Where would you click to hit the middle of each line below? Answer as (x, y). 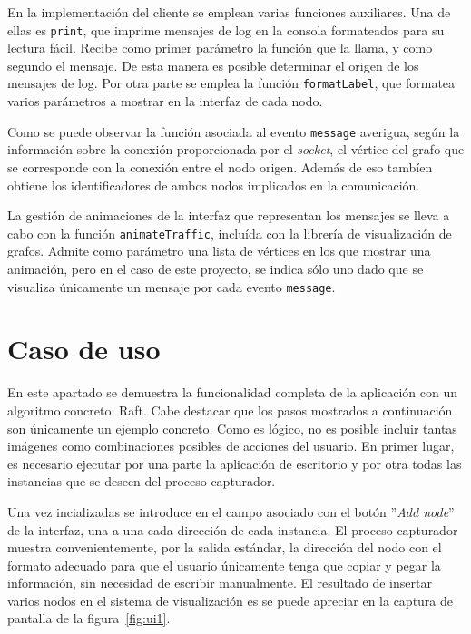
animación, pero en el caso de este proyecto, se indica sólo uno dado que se (216, 268)
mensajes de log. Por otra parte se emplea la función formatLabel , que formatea (231, 83)
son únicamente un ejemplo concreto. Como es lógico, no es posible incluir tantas (232, 428)
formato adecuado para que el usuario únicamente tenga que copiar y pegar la (224, 565)
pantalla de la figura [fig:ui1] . (89, 618)
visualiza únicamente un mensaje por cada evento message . (172, 286)
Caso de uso (84, 349)
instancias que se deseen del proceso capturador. (142, 481)
